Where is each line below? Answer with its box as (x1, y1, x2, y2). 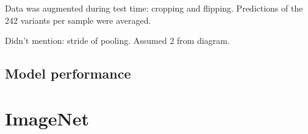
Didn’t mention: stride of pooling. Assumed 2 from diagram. (5, 34, 230, 47)
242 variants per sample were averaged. (5, 13, 151, 26)
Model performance (5, 64, 131, 83)
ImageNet (5, 105, 90, 130)
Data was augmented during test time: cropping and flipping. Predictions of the (5, 2, 303, 14)
